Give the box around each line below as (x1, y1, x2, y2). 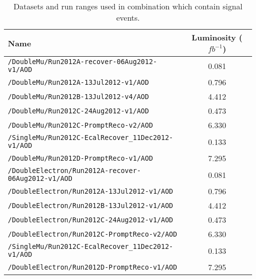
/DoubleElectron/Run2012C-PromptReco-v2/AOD (8, 230, 177, 238)
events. (116, 12, 140, 23)
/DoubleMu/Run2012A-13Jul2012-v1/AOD (8, 78, 149, 86)
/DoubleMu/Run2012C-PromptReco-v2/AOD (8, 121, 153, 129)
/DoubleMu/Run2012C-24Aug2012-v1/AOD (8, 106, 149, 115)
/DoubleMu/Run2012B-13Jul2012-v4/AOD (8, 92, 149, 101)
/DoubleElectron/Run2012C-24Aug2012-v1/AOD (8, 215, 173, 224)
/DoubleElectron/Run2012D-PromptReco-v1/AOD (8, 263, 177, 271)
